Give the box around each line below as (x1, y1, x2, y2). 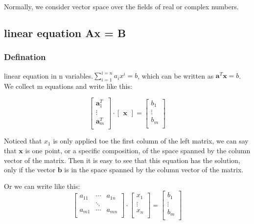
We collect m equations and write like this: (4, 81, 132, 91)
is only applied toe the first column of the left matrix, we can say (53, 136, 249, 146)
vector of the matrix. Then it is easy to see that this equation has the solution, (4, 155, 240, 165)
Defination (4, 51, 46, 63)
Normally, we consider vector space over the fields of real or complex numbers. (4, 1, 239, 11)
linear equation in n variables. (4, 70, 93, 81)
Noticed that (4, 136, 42, 146)
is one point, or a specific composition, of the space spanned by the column (25, 145, 251, 155)
